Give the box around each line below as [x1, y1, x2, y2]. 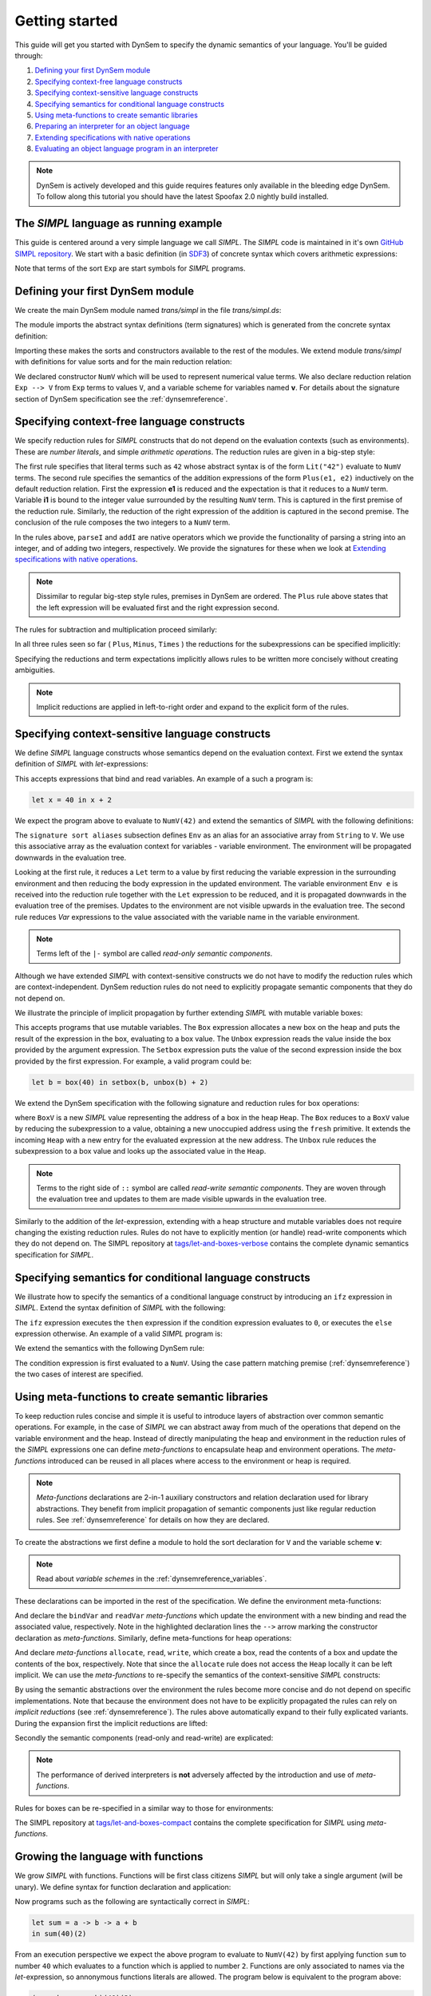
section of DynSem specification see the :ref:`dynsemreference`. [14, 394, 228, 403]
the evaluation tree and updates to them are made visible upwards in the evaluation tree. [36, 1194, 327, 1204]
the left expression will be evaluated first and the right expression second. [36, 603, 279, 612]
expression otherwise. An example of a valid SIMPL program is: [14, 1329, 223, 1338]
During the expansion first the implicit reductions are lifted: [14, 1718, 208, 1728]
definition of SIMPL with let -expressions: [14, 759, 148, 769]
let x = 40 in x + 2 [31, 795, 112, 804]
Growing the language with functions [14, 1850, 204, 1863]
